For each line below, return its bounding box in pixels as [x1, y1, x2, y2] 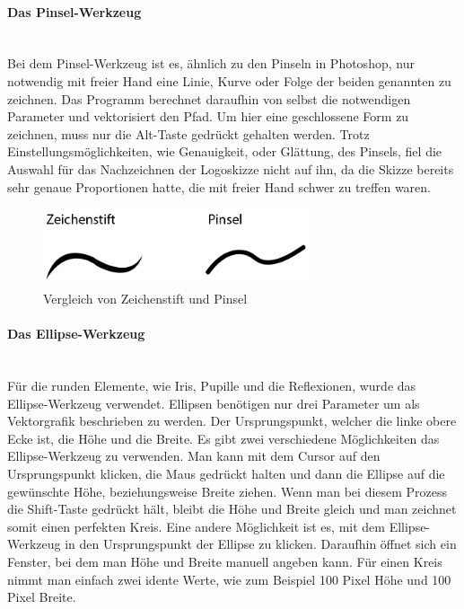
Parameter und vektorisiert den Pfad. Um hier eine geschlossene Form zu [7, 107, 409, 126]
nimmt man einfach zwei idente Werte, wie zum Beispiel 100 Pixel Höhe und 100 [7, 569, 451, 588]
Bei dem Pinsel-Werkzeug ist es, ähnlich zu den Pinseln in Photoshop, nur [7, 54, 415, 73]
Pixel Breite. [7, 587, 76, 606]
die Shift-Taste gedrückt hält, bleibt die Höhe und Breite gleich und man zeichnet [7, 499, 457, 518]
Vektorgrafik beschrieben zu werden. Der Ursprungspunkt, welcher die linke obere [7, 411, 457, 430]
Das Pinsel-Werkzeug [7, 2, 142, 21]
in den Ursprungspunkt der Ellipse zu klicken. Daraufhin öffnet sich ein [65, 534, 457, 553]
